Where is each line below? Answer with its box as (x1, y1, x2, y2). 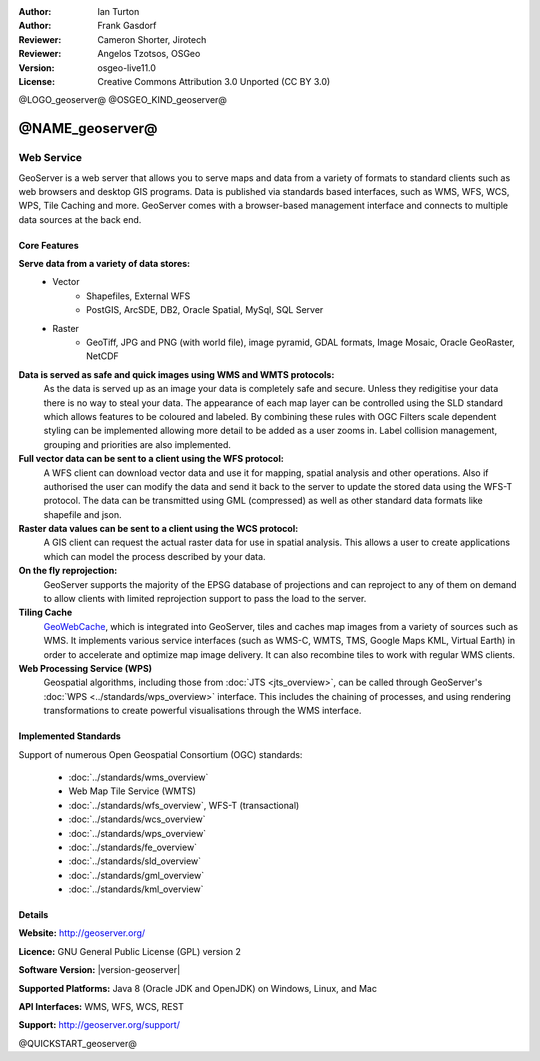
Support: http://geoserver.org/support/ (18, 1019, 180, 1031)
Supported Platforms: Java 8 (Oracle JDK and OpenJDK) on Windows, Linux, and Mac (18, 982, 377, 994)
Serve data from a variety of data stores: (18, 258, 191, 270)
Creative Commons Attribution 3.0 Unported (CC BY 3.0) (97, 75, 331, 87)
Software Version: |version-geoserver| (18, 964, 181, 976)
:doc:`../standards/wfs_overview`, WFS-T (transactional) (68, 799, 300, 811)
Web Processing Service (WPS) (18, 663, 153, 674)
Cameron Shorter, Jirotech (97, 33, 207, 45)
